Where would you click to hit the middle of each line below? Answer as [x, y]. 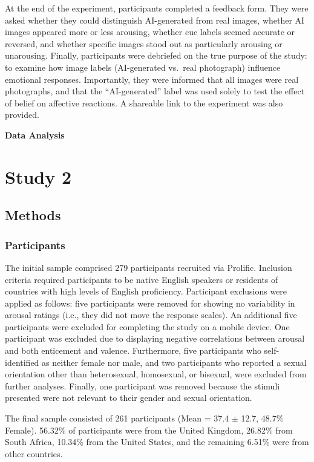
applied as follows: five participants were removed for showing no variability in [150, 303]
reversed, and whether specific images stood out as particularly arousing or [144, 43]
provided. [22, 115]
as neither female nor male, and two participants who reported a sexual [174, 362]
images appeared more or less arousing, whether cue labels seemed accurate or [150, 32]
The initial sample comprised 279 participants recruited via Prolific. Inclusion [149, 267]
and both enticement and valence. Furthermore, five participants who [133, 350]
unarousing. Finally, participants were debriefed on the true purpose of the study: [156, 55]
